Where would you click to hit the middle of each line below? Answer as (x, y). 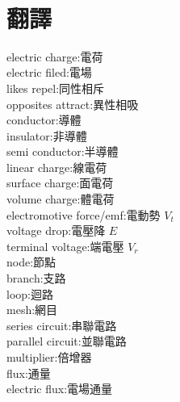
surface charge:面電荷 (60, 183)
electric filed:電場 (49, 72)
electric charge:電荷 (55, 56)
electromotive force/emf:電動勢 (84, 214)
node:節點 (31, 262)
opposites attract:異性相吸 (73, 104)
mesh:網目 (32, 310)
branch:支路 (36, 278)
